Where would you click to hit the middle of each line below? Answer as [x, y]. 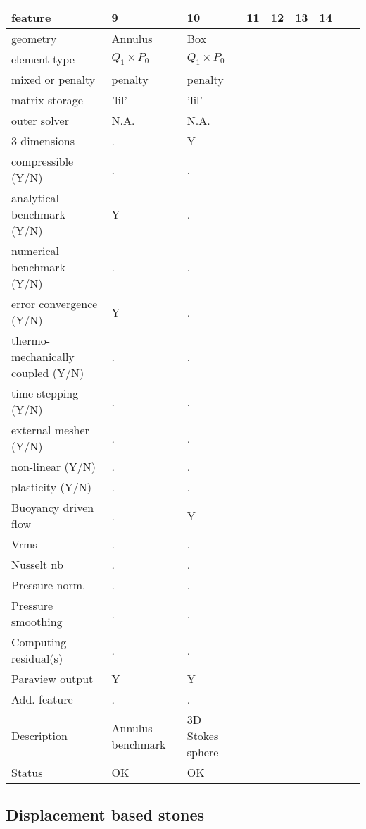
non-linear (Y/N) [54, 466]
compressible [43, 161]
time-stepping [45, 393]
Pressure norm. [49, 585]
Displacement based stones [105, 815]
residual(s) [37, 658]
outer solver [40, 120]
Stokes [203, 736]
